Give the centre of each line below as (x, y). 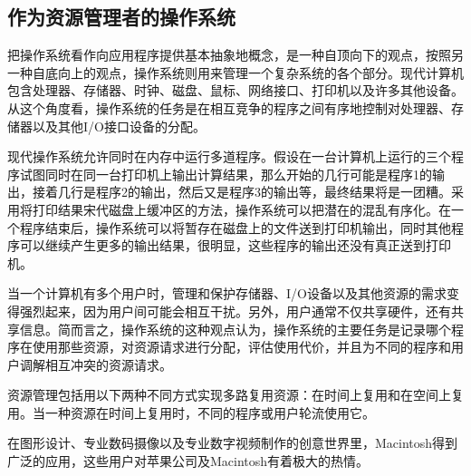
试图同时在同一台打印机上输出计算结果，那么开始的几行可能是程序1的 (226, 174)
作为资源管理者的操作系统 (121, 17)
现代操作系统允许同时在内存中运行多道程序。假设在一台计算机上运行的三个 (229, 156)
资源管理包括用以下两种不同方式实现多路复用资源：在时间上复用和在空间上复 (235, 395)
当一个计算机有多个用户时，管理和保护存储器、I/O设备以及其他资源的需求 (227, 293)
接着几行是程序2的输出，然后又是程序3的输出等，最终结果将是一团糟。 (241, 192)
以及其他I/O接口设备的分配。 (119, 126)
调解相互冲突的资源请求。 (96, 364)
